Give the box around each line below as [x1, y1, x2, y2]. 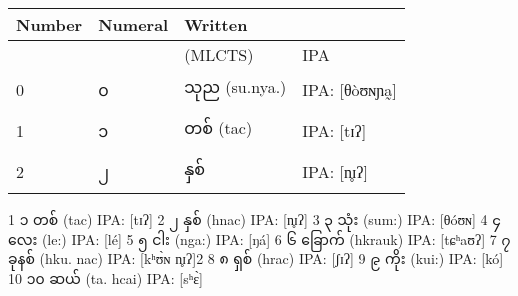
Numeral [98, 13, 169, 36]
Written [184, 13, 248, 36]
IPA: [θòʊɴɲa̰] [302, 78, 397, 101]
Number [16, 13, 83, 36]
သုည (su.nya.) [184, 75, 287, 98]
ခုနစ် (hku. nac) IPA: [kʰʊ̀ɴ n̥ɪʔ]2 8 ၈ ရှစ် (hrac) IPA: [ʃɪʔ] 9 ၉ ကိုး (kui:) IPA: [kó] [8, 248, 504, 269]
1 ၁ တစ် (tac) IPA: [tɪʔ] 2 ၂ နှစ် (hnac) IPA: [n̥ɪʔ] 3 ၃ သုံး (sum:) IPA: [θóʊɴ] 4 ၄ [8, 209, 501, 229]
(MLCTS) [184, 43, 254, 66]
